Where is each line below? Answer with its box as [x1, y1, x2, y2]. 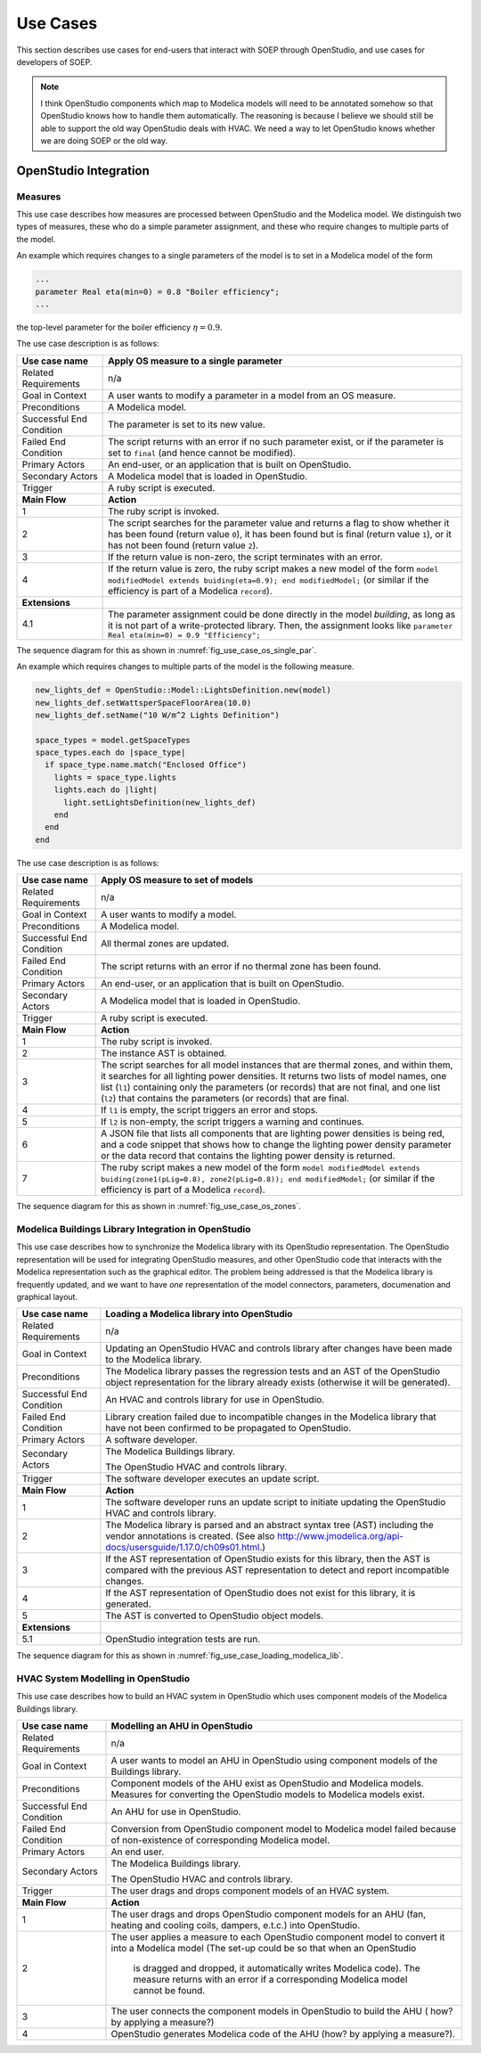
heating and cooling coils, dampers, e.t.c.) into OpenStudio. [110, 1919, 361, 1932]
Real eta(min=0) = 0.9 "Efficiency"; [107, 630, 261, 640]
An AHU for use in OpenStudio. [110, 1805, 241, 1818]
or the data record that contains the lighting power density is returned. [101, 1149, 395, 1162]
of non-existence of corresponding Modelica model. [110, 1834, 330, 1846]
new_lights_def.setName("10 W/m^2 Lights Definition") [35, 709, 280, 720]
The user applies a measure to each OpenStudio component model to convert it [110, 1931, 445, 1943]
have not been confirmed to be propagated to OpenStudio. [105, 1422, 352, 1435]
